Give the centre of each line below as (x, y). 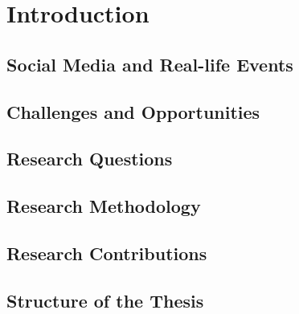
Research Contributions (107, 253)
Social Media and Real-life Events (150, 64)
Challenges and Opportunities (133, 111)
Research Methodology (104, 206)
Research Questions (90, 159)
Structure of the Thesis (105, 300)
